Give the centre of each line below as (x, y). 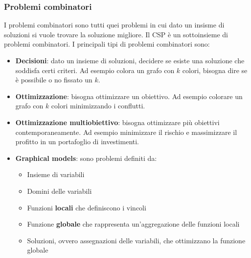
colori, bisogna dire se (215, 70)
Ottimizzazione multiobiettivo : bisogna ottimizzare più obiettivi (117, 122)
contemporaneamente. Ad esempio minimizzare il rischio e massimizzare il (126, 132)
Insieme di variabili (56, 174)
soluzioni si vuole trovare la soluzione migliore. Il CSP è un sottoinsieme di (116, 34)
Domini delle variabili (59, 191)
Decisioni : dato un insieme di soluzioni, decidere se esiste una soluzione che (130, 60)
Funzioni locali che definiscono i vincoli (87, 207)
